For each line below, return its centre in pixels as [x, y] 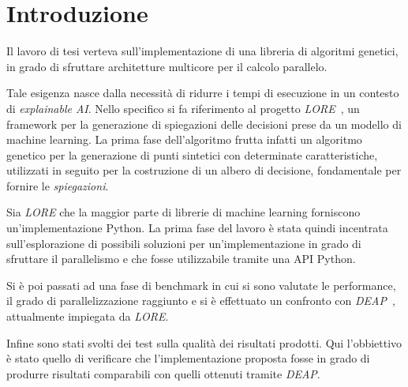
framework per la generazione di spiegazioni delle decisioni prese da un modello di [204, 124]
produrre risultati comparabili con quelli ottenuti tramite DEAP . [163, 373]
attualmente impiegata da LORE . [88, 316]
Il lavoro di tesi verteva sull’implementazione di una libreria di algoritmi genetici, [202, 51]
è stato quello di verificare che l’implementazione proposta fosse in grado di [188, 358]
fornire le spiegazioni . [58, 185]
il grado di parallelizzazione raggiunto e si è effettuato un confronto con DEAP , [201, 301]
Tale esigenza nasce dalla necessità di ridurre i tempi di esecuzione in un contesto [203, 93]
